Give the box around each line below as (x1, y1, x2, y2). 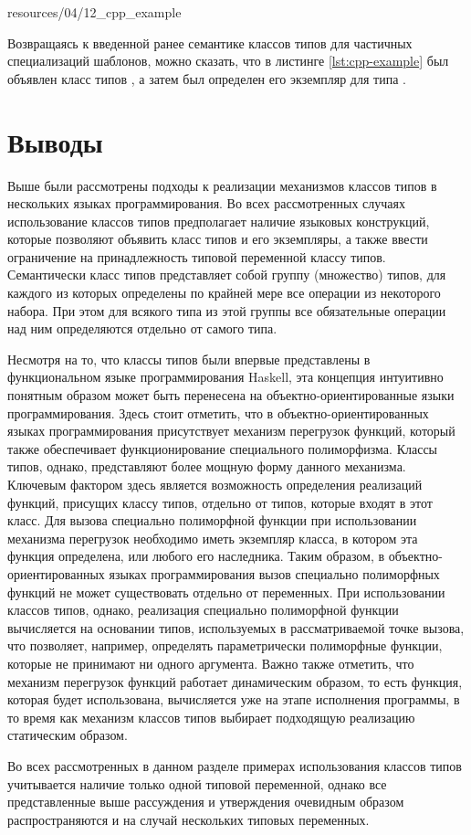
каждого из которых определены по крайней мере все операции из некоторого (7, 283, 441, 302)
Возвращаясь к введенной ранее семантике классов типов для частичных (7, 33, 413, 52)
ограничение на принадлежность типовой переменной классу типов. (7, 247, 386, 266)
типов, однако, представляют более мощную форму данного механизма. (7, 457, 406, 476)
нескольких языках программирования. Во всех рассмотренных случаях (7, 194, 405, 213)
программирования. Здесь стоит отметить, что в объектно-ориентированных (7, 403, 429, 422)
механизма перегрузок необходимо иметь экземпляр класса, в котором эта (7, 528, 418, 547)
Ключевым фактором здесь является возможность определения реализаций (7, 475, 423, 493)
